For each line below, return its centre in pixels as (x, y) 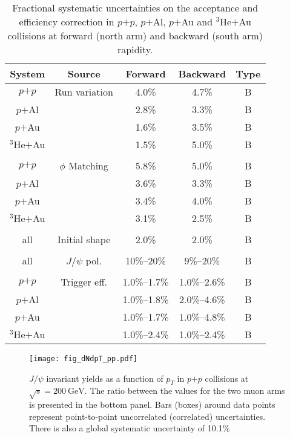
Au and (197, 21)
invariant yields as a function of (105, 378)
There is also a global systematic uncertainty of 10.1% (130, 428)
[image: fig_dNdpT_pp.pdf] (83, 359)
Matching (88, 165)
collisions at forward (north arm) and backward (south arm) (135, 35)
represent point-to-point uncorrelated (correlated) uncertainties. (147, 416)
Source (84, 74)
